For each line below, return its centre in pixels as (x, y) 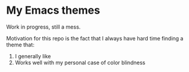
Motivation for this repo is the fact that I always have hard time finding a (95, 38)
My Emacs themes (53, 10)
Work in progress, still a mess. (43, 27)
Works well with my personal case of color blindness (80, 62)
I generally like (33, 56)
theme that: (20, 45)
